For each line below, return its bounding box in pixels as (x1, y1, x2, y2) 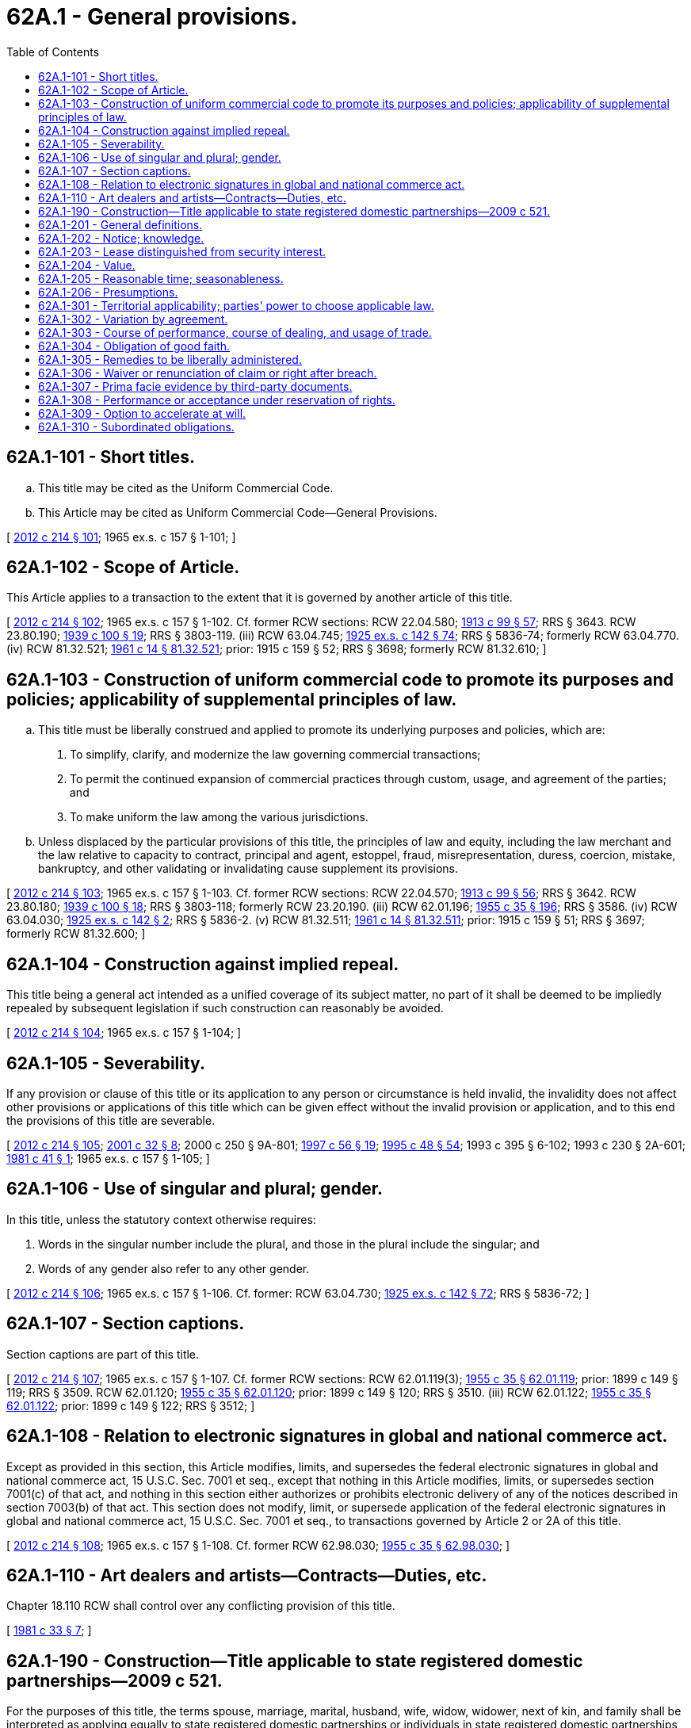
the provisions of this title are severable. (6, 1113, 216, 1127)
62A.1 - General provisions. (6, 3, 298, 30)
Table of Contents (6, 44, 100, 59)
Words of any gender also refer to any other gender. (38, 1261, 310, 1275)
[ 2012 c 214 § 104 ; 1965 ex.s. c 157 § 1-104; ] (6, 1026, 242, 1040)
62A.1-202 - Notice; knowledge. (38, 231, 204, 245)
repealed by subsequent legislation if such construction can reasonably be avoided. (6, 1001, 444, 1015)
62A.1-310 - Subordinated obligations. (38, 419, 235, 434)
